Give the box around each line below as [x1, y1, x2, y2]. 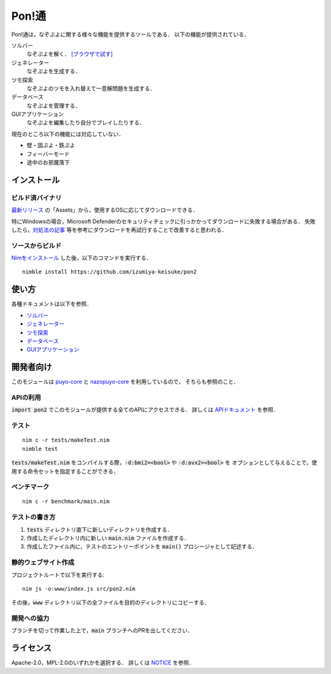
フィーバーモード [26, 150, 70, 158]
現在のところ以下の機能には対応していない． [11, 130, 124, 137]
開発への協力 [11, 614, 50, 622]
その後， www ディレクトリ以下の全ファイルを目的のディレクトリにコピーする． [11, 599, 210, 607]
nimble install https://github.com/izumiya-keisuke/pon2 [22, 269, 197, 275]
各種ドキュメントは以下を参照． [11, 301, 92, 308]
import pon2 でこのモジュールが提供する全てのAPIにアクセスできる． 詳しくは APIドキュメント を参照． [11, 406, 279, 413]
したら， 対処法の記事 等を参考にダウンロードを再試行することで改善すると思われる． [11, 226, 227, 233]
